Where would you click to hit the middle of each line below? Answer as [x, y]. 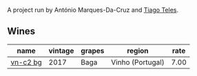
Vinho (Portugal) [138, 62]
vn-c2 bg [27, 62]
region [138, 51]
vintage [61, 51]
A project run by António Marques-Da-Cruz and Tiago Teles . [93, 10]
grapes [93, 51]
